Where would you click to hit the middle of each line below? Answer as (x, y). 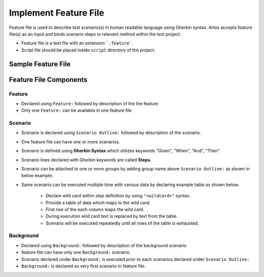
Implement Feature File (57, 13)
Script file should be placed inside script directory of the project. (88, 50)
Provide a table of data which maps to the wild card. (98, 203)
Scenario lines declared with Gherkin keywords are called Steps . (86, 160)
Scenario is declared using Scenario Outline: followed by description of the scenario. (111, 133)
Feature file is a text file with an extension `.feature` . (77, 43)
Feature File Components (48, 80)
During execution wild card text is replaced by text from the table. (112, 216)
